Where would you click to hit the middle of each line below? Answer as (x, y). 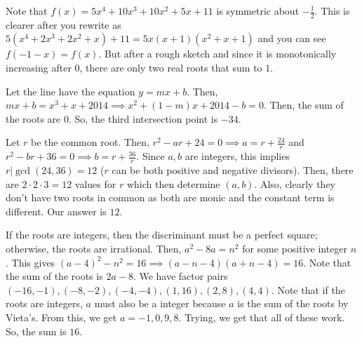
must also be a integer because (160, 303)
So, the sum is (36, 331)
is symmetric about (258, 11)
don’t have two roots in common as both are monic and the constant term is (170, 197)
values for (95, 183)
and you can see (292, 38)
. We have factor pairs (180, 276)
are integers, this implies (237, 156)
